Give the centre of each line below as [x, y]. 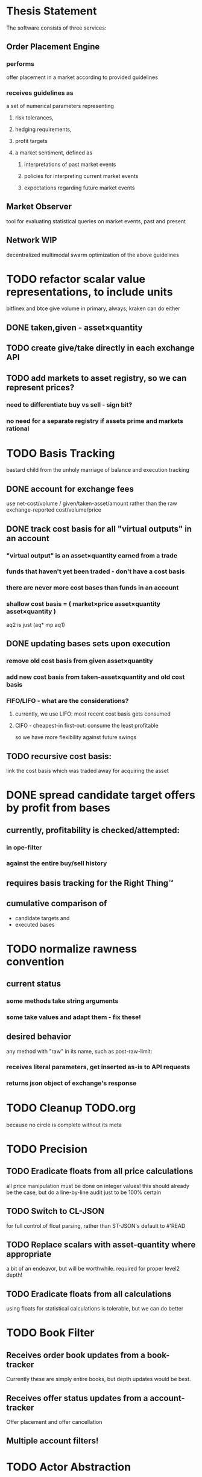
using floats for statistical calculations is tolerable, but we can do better [95, 1309]
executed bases [35, 924]
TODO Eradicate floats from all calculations [89, 1294]
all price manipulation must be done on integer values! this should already [98, 1186]
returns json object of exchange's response [71, 1083]
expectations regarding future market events [79, 188]
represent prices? [40, 387]
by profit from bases [58, 808]
